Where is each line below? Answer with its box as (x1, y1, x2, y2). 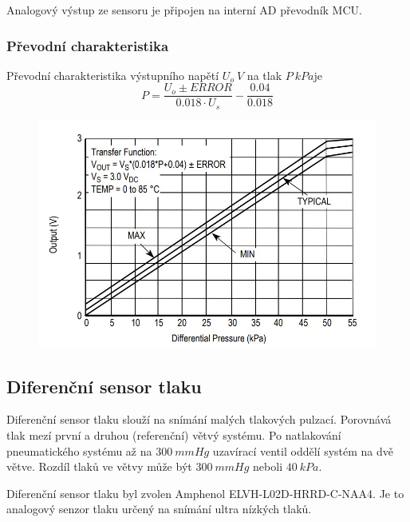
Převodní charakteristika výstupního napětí (6, 66, 219, 83)
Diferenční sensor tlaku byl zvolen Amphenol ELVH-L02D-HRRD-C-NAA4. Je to (6, 484, 404, 501)
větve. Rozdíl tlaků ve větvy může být (6, 458, 192, 475)
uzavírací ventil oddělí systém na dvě (212, 442, 393, 459)
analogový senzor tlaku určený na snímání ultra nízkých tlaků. (6, 500, 312, 517)
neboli (253, 458, 283, 475)
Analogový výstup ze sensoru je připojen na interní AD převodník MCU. (6, 2, 362, 18)
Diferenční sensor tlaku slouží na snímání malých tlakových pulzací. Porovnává (6, 411, 392, 428)
